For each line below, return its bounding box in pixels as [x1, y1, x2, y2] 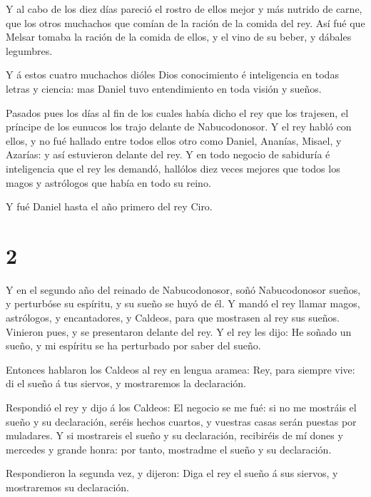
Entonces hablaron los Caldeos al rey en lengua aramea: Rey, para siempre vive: [6, 362, 355, 376]
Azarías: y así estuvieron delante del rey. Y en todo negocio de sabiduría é [6, 147, 330, 162]
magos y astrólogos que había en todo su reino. [6, 175, 211, 190]
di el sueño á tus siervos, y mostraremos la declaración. [6, 376, 246, 391]
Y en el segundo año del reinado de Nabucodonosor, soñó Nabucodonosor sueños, [6, 282, 361, 297]
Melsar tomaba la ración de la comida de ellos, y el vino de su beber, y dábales [6, 29, 352, 44]
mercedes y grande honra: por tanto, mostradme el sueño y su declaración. [6, 441, 332, 456]
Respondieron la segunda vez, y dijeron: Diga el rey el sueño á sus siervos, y [6, 466, 338, 481]
